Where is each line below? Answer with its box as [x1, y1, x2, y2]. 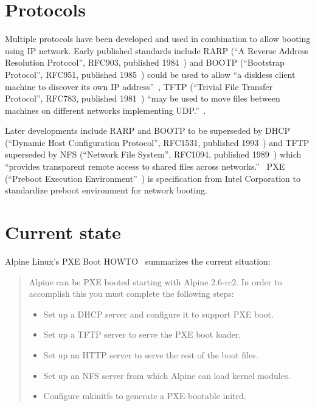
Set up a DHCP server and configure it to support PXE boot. [43, 307, 274, 320]
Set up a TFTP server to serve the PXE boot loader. [43, 328, 241, 341]
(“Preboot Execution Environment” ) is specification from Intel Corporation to [5, 172, 300, 184]
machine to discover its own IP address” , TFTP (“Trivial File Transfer [5, 80, 273, 92]
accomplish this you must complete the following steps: [29, 287, 234, 300]
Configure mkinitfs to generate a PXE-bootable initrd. [43, 389, 246, 402]
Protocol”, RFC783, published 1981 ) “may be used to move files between [5, 92, 280, 105]
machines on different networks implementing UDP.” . [5, 103, 206, 116]
